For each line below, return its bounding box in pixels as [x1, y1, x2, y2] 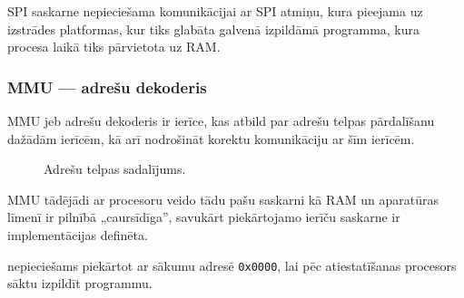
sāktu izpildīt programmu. [7, 274, 153, 293]
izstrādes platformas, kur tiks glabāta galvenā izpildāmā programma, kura [7, 19, 420, 38]
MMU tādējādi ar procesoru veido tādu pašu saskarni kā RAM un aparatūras [7, 189, 439, 208]
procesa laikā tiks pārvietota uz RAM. [7, 37, 221, 56]
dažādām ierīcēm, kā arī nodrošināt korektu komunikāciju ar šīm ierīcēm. [7, 129, 415, 148]
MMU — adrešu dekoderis [7, 75, 207, 98]
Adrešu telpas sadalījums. [44, 159, 186, 178]
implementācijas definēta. [7, 225, 148, 244]
